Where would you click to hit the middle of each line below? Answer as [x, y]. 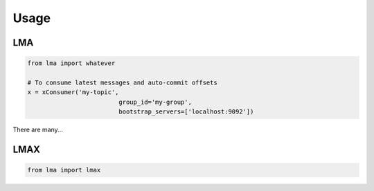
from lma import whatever [71, 63]
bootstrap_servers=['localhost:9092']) [186, 112]
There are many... [38, 130]
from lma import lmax [64, 170]
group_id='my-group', [155, 102]
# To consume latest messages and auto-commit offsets [122, 82]
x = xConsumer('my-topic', [73, 92]
